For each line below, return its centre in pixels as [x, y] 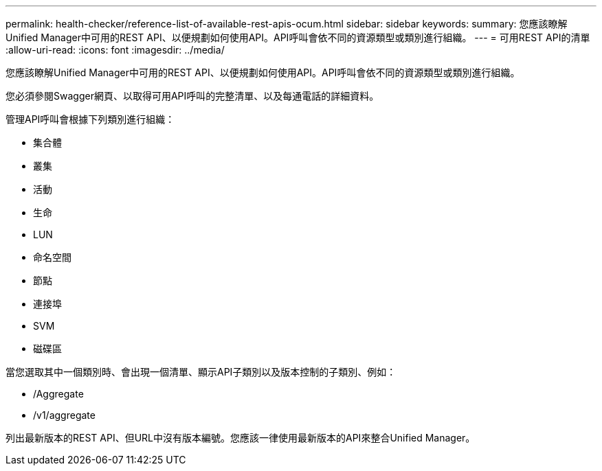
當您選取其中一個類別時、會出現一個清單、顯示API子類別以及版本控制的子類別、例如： [201, 372]
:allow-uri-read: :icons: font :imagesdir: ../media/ [115, 50]
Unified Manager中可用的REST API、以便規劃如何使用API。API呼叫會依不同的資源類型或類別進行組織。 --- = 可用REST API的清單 [298, 37]
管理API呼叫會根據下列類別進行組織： [90, 119]
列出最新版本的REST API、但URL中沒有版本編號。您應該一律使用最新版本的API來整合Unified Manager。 [241, 438]
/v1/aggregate [64, 415]
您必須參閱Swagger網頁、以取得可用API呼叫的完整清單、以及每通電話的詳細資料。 [192, 96]
